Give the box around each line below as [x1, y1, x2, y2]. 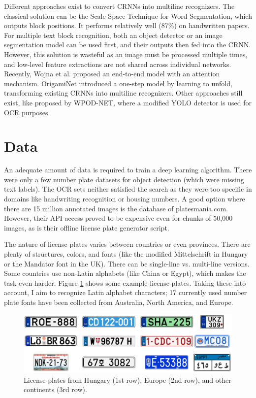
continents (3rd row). [24, 384, 87, 395]
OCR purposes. [4, 107, 50, 117]
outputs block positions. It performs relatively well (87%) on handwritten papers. [4, 20, 250, 31]
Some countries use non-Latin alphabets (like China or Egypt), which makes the [4, 268, 246, 278]
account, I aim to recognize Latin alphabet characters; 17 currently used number [4, 287, 247, 298]
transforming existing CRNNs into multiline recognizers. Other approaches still [4, 88, 243, 98]
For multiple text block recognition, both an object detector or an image [4, 30, 223, 40]
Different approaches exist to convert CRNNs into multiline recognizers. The [4, 1, 235, 11]
